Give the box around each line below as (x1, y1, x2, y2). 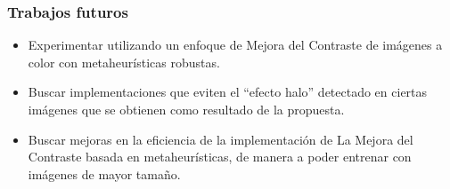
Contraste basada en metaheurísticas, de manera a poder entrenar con (28, 147, 412, 166)
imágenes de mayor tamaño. (28, 164, 181, 183)
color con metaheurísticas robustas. (28, 52, 220, 71)
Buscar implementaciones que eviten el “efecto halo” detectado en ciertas (28, 83, 428, 101)
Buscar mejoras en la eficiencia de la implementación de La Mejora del (28, 130, 413, 148)
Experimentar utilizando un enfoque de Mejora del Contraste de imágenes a (28, 35, 443, 54)
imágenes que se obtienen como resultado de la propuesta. (28, 100, 345, 118)
